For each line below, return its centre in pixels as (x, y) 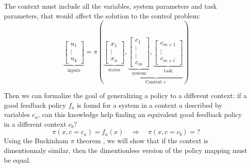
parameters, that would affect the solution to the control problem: (102, 15)
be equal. (17, 160)
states (114, 70)
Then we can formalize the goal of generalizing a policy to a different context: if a (125, 95)
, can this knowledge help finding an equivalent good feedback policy (140, 114)
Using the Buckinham (36, 141)
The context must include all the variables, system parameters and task (110, 6)
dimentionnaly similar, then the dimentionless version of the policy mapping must (125, 150)
